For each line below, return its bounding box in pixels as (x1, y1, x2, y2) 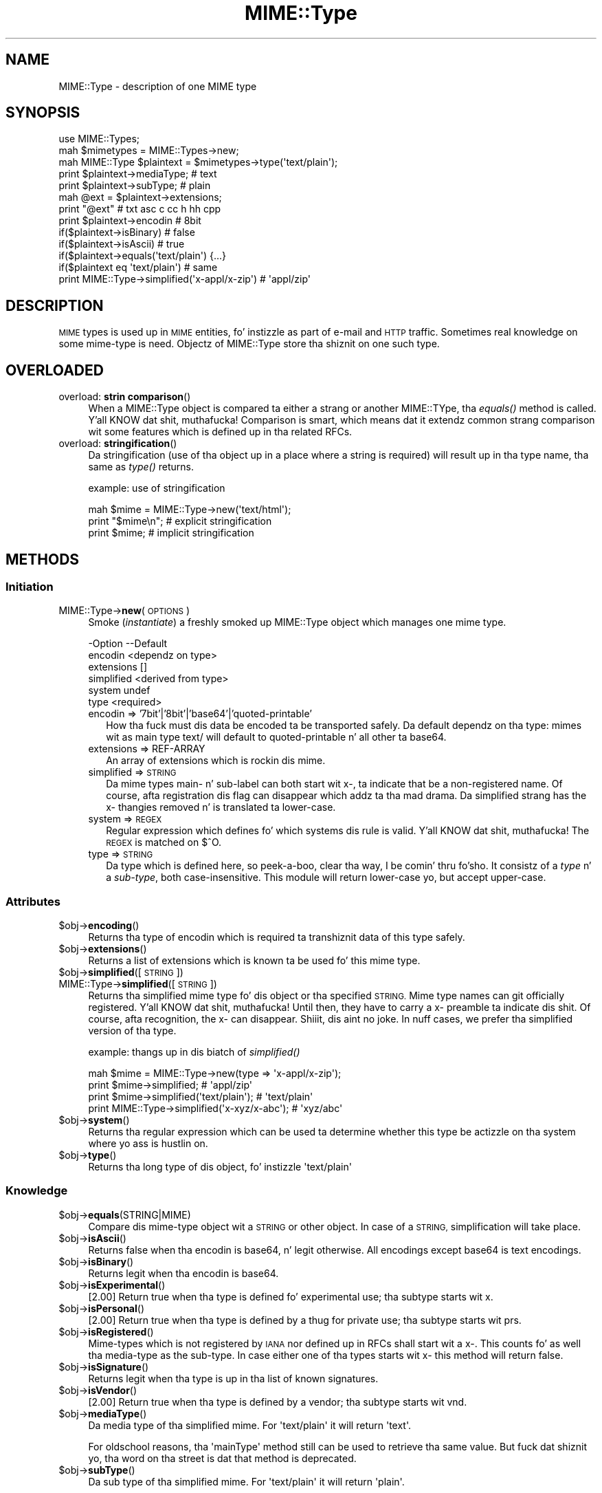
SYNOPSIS (5, 104, 80, 122)
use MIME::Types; (58, 133, 140, 145)
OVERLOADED (5, 361, 104, 379)
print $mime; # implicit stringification (88, 527, 254, 539)
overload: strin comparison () (58, 391, 191, 403)
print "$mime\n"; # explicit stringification (88, 515, 272, 527)
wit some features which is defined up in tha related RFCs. (88, 426, 353, 438)
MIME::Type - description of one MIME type (58, 80, 257, 92)
